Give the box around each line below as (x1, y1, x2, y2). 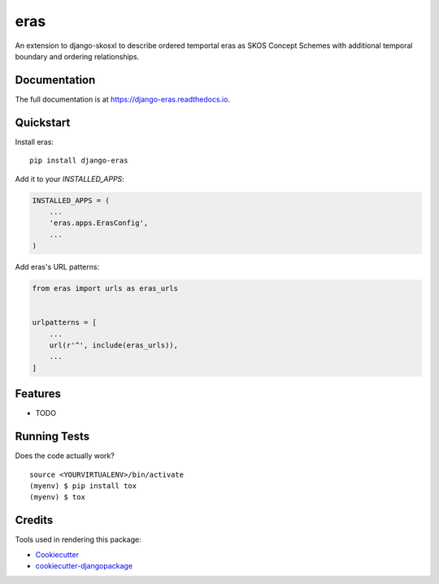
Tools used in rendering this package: (15, 534, 141, 544)
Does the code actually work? (15, 451, 115, 461)
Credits (15, 513, 54, 527)
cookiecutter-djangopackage (35, 561, 133, 571)
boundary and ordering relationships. (15, 51, 140, 61)
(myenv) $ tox (29, 492, 85, 502)
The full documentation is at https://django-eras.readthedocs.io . (15, 94, 231, 104)
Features (15, 387, 61, 401)
